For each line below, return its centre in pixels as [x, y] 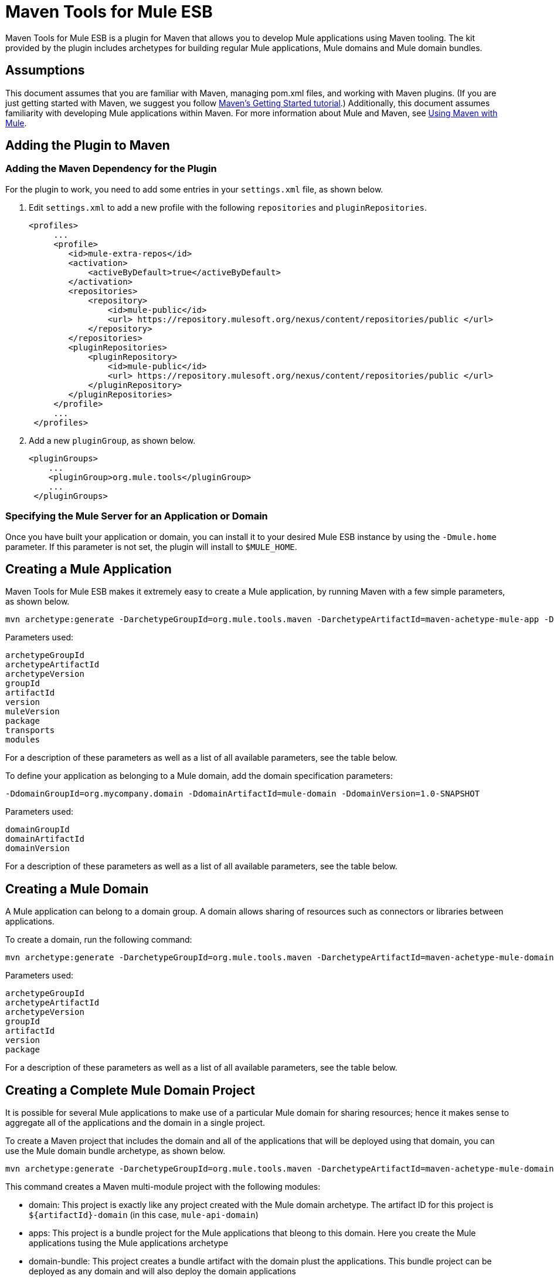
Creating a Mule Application [89, 569]
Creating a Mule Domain [77, 889]
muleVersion [33, 712]
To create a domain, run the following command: [99, 940]
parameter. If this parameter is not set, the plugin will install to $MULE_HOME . [151, 546]
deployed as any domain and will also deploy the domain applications [162, 1271]
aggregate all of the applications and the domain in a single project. [135, 1123]
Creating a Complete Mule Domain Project [130, 1090]
